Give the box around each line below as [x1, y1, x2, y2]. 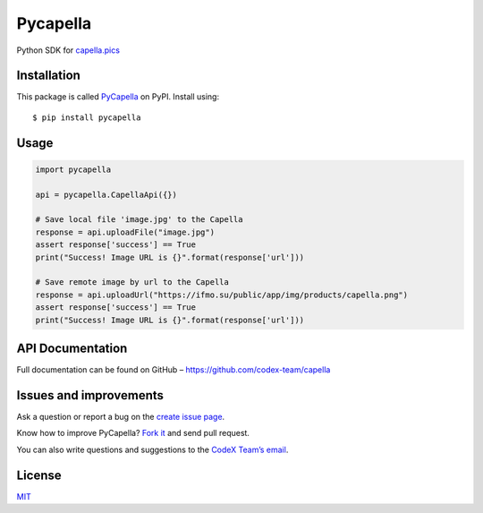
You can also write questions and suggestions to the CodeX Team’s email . [16, 444, 289, 455]
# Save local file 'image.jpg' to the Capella [35, 215, 243, 225]
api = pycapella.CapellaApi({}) [35, 189, 178, 200]
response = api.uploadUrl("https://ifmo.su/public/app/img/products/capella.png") [35, 289, 409, 300]
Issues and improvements [16, 388, 165, 403]
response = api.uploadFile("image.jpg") [35, 227, 215, 237]
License [16, 467, 62, 483]
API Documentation [16, 340, 128, 355]
